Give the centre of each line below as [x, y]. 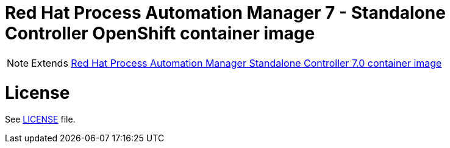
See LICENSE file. [40, 119]
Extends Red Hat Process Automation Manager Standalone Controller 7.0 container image [237, 63]
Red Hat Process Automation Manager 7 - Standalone [225, 13]
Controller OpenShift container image [160, 33]
